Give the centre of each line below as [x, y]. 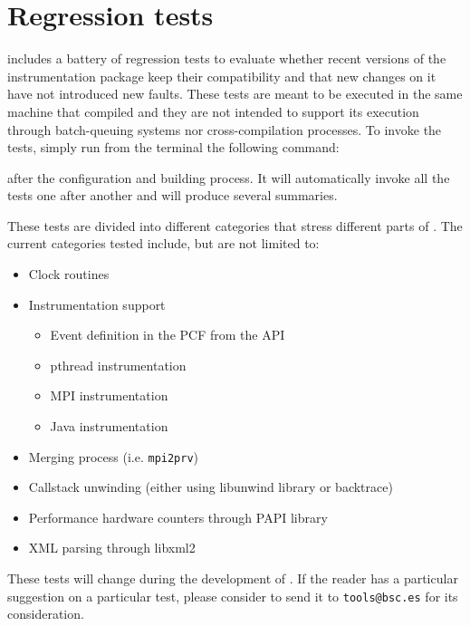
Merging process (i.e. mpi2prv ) [114, 456]
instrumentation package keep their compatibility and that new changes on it [222, 76]
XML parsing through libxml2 [112, 548]
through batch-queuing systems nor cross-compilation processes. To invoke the [225, 129]
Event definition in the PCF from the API [168, 335]
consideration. [46, 614]
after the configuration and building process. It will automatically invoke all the [229, 177]
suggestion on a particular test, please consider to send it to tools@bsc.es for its [233, 596]
